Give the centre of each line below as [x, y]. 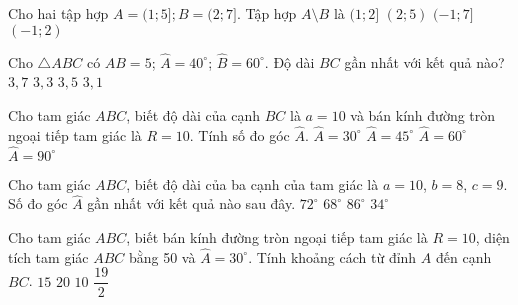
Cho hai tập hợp [58, 13]
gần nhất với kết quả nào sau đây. [191, 203]
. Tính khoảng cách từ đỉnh [332, 256]
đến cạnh [463, 256]
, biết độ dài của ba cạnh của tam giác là [252, 183]
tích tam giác [48, 256]
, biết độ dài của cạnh [193, 115]
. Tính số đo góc [239, 134]
